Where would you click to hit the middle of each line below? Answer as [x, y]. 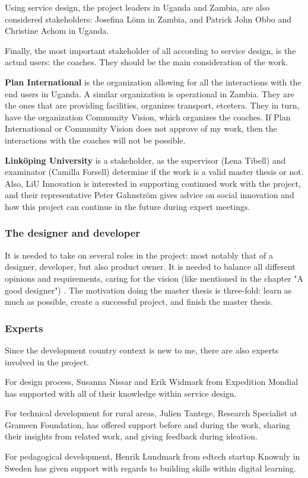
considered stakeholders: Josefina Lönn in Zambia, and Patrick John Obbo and [148, 19]
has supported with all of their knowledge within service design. [121, 393]
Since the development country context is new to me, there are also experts [142, 350]
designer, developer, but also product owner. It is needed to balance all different [150, 267]
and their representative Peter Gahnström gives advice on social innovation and [150, 195]
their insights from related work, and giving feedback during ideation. [131, 436]
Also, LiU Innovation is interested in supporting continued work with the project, [153, 183]
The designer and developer [73, 233]
